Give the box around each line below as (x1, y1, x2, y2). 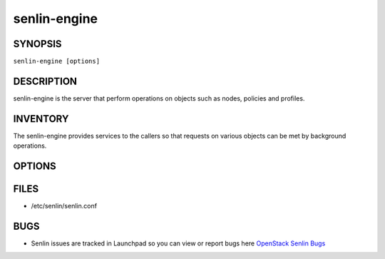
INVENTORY (13, 113, 69, 125)
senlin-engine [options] (13, 57, 100, 66)
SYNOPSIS (13, 38, 62, 50)
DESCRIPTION (13, 75, 78, 87)
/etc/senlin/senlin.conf (31, 202, 98, 210)
